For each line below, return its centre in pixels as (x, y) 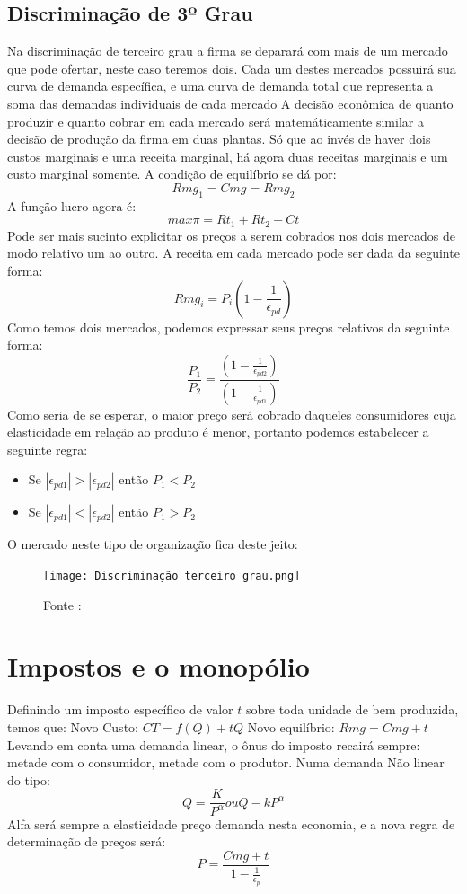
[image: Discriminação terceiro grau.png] (172, 576)
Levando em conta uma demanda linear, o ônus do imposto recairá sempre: (214, 744)
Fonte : (62, 604)
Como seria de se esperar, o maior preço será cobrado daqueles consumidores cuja (232, 414)
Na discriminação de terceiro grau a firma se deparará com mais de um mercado (228, 51)
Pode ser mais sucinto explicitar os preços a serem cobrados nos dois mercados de (231, 235)
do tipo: (29, 779)
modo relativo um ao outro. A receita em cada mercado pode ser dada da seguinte (233, 253)
